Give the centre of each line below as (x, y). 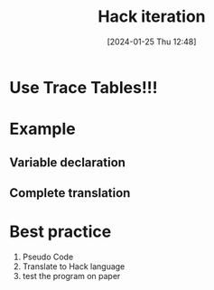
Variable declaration (68, 162)
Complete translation (70, 193)
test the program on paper (71, 276)
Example (42, 129)
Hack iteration (152, 17)
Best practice (60, 232)
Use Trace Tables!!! (84, 87)
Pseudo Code (48, 257)
